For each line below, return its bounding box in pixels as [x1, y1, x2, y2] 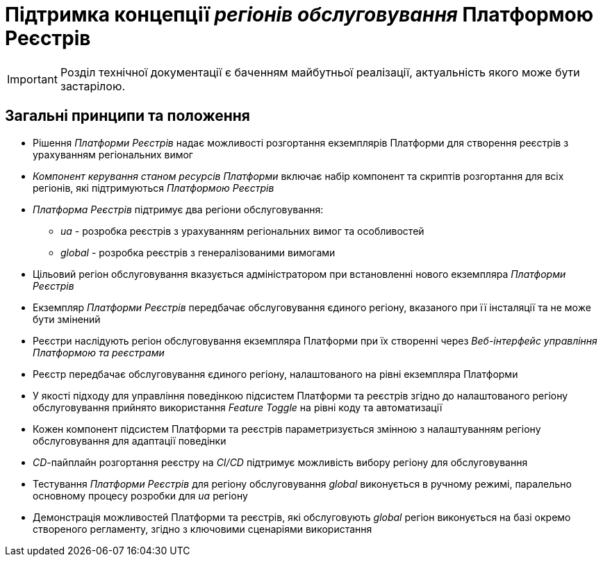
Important [7, 72, 58, 86]
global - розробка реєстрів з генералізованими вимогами [60, 246, 336, 258]
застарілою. [60, 78, 125, 93]
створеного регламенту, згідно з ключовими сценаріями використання [33, 522, 372, 535]
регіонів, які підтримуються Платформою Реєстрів [33, 181, 274, 194]
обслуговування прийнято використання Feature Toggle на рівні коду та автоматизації [33, 401, 443, 413]
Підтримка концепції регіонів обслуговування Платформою [5, 3, 593, 26]
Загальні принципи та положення [5, 107, 250, 125]
